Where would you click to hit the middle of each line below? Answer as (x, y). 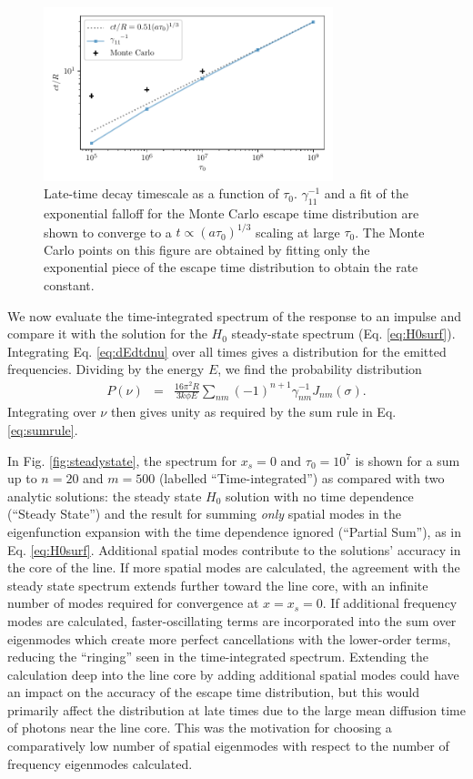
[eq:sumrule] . (43, 429)
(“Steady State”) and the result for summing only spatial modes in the (204, 514)
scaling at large (298, 232)
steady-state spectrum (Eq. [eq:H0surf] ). (343, 334)
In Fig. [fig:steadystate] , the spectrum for (122, 460)
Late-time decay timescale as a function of (161, 193)
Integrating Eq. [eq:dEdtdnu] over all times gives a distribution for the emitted (227, 351)
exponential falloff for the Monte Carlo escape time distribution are (231, 213)
